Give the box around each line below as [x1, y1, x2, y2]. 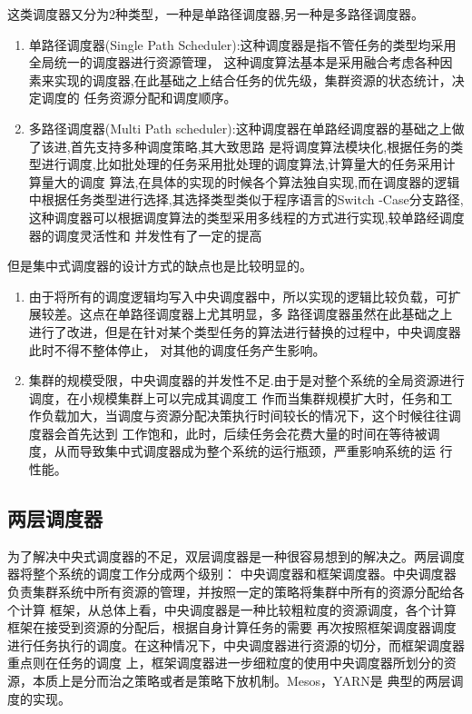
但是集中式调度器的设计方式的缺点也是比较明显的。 [7, 256, 312, 275]
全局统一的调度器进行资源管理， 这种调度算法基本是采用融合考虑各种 [28, 53, 440, 72]
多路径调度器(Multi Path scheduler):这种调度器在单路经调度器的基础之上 [28, 118, 452, 137]
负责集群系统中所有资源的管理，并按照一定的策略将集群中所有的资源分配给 [7, 582, 452, 601]
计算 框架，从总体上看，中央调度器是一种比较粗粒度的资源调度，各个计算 [19, 600, 457, 619]
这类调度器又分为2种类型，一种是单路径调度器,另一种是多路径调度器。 [7, 5, 424, 23]
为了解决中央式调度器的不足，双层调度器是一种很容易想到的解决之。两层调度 [7, 546, 465, 565]
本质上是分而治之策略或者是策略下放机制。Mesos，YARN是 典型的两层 [32, 671, 451, 690]
